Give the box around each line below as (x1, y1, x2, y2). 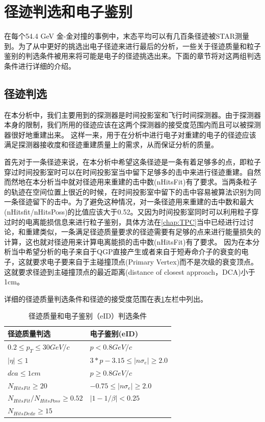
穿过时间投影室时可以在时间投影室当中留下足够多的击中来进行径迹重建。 (4, 166, 247, 177)
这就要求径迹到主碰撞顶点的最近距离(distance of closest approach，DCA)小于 (4, 266, 255, 277)
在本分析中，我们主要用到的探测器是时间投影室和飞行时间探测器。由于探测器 (4, 109, 261, 120)
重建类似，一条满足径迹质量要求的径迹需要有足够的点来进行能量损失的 (25, 226, 261, 237)
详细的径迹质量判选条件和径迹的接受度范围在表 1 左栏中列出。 (4, 293, 207, 304)
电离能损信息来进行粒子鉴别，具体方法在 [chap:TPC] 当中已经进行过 (25, 216, 247, 227)
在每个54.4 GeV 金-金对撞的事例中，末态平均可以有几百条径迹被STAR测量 (4, 31, 249, 41)
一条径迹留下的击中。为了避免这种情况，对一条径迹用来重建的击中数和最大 (4, 196, 254, 207)
